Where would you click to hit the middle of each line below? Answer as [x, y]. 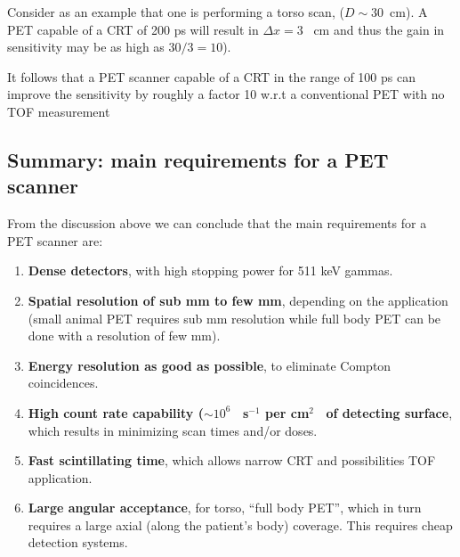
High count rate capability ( [116, 412]
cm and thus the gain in [379, 29]
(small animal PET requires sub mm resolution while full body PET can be [234, 318]
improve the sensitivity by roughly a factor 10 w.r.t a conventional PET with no [226, 94]
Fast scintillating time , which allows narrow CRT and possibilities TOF [232, 460]
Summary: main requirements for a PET [198, 159]
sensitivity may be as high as [86, 47]
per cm [287, 412]
